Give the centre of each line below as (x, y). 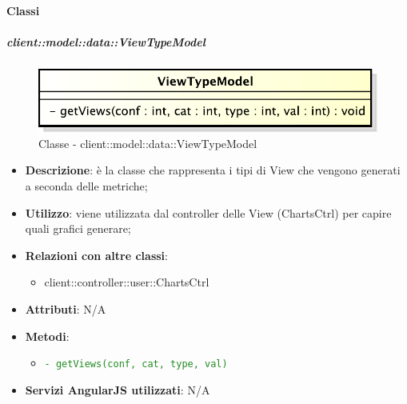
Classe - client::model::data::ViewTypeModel (148, 143)
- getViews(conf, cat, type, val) (136, 364)
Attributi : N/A (66, 308)
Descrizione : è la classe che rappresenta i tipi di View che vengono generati (213, 170)
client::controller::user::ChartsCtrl (127, 282)
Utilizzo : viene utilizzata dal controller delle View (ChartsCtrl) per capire (208, 212)
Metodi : (47, 336)
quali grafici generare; (78, 228)
